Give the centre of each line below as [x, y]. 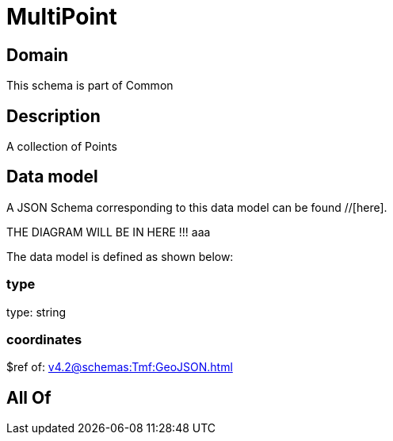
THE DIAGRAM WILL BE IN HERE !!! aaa [109, 232]
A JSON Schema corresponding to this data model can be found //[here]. [197, 207]
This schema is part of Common [90, 86]
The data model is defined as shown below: [120, 256]
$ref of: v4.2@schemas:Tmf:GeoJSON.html [120, 367]
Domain [38, 55]
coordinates [44, 339]
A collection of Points [62, 147]
